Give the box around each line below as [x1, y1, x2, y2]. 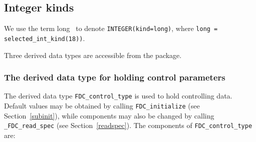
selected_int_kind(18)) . [4, 32, 85, 43]
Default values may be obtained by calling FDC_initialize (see [4, 100, 200, 110]
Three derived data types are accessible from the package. [4, 49, 182, 60]
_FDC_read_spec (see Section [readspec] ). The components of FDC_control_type [4, 120, 252, 130]
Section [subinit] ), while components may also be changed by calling [4, 110, 214, 120]
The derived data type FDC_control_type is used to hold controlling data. [4, 90, 232, 101]
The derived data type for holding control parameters [4, 71, 225, 83]
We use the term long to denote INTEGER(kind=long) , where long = [4, 23, 218, 33]
